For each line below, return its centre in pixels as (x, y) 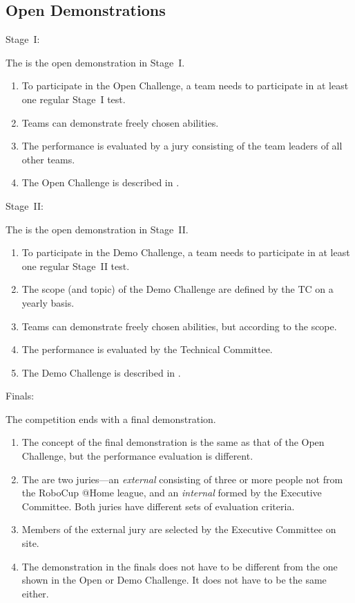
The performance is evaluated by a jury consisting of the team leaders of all (182, 146)
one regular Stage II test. (76, 265)
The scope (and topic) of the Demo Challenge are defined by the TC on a (177, 289)
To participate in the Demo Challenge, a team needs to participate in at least (186, 252)
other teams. (48, 159)
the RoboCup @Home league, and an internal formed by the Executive (172, 493)
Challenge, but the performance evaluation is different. (137, 456)
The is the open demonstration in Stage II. (97, 229)
